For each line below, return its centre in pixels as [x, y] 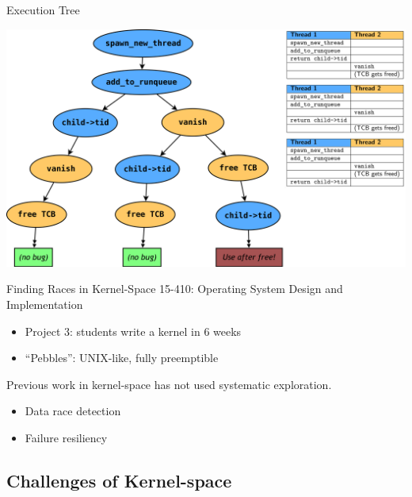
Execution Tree [43, 10]
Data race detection [73, 411]
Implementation [45, 304]
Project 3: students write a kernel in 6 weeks [133, 331]
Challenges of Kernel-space [119, 480]
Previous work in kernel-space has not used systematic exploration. [169, 384]
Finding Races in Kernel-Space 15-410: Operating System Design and [175, 289]
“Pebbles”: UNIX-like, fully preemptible [122, 358]
